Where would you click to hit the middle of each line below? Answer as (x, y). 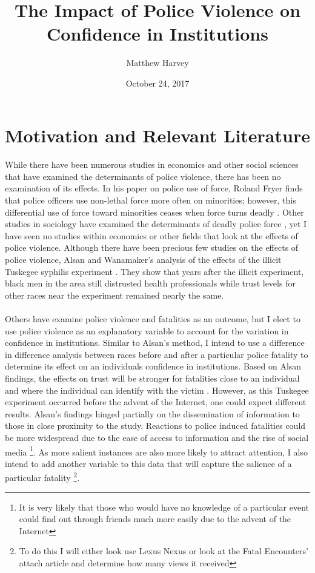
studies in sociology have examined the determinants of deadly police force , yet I (156, 224)
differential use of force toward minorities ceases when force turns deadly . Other (154, 212)
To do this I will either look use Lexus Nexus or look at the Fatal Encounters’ (164, 551)
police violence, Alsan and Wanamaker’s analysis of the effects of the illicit (143, 260)
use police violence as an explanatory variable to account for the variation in (147, 330)
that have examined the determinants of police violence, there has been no (143, 176)
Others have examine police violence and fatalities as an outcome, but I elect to (153, 319)
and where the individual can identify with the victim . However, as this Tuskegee (157, 390)
